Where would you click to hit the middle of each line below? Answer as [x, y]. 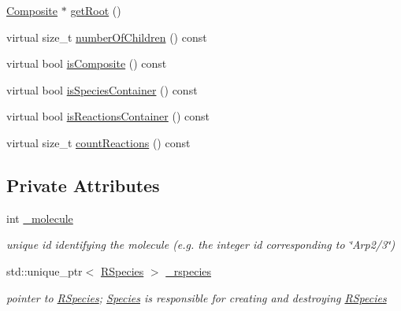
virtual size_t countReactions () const [98, 142]
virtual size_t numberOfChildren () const [107, 37]
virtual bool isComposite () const [87, 63]
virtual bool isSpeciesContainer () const [102, 89]
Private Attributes [83, 185]
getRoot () [96, 10]
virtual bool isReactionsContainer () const [108, 116]
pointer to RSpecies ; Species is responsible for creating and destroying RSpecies [197, 297]
